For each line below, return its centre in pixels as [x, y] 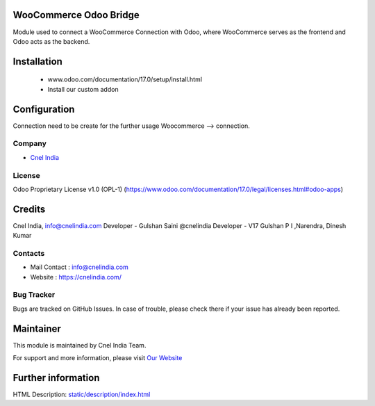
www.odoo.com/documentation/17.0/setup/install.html [125, 79]
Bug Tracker [34, 295]
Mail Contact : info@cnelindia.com [79, 267]
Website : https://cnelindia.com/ [76, 277]
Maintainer [37, 328]
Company [30, 144]
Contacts [29, 253]
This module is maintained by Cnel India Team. [80, 345]
